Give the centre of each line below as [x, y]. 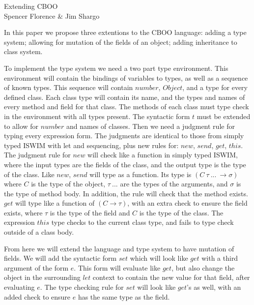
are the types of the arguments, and [174, 184]
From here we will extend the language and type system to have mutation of [119, 248]
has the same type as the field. [124, 296]
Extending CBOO [31, 6]
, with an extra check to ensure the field [187, 203]
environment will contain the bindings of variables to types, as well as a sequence [126, 77]
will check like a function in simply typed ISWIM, [163, 155]
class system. [23, 51]
